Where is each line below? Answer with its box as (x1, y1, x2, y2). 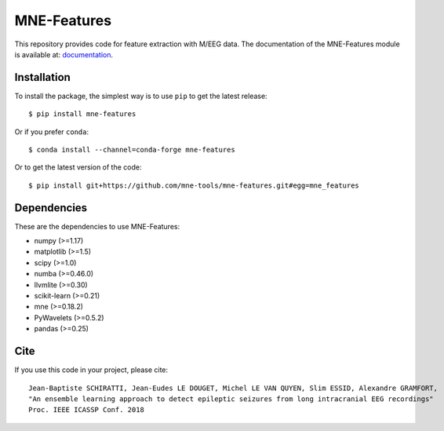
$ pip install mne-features (28, 110, 136, 119)
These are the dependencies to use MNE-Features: (14, 221, 180, 231)
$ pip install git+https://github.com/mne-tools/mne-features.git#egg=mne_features (28, 181, 360, 190)
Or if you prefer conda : (14, 126, 89, 137)
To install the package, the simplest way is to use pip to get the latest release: (14, 91, 267, 100)
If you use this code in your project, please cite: (14, 365, 169, 374)
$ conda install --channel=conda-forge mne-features (28, 145, 235, 155)
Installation (14, 71, 71, 84)
